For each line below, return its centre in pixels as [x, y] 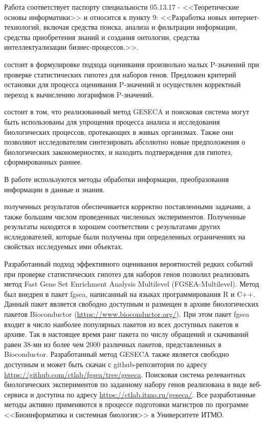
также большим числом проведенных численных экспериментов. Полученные [125, 216]
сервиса [16, 394]
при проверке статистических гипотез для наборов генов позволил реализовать [127, 274]
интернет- [245, 17]
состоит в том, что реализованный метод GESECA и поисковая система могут [127, 112]
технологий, [23, 27]
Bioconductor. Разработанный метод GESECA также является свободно [117, 354]
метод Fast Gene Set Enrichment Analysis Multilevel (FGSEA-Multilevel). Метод [132, 284]
